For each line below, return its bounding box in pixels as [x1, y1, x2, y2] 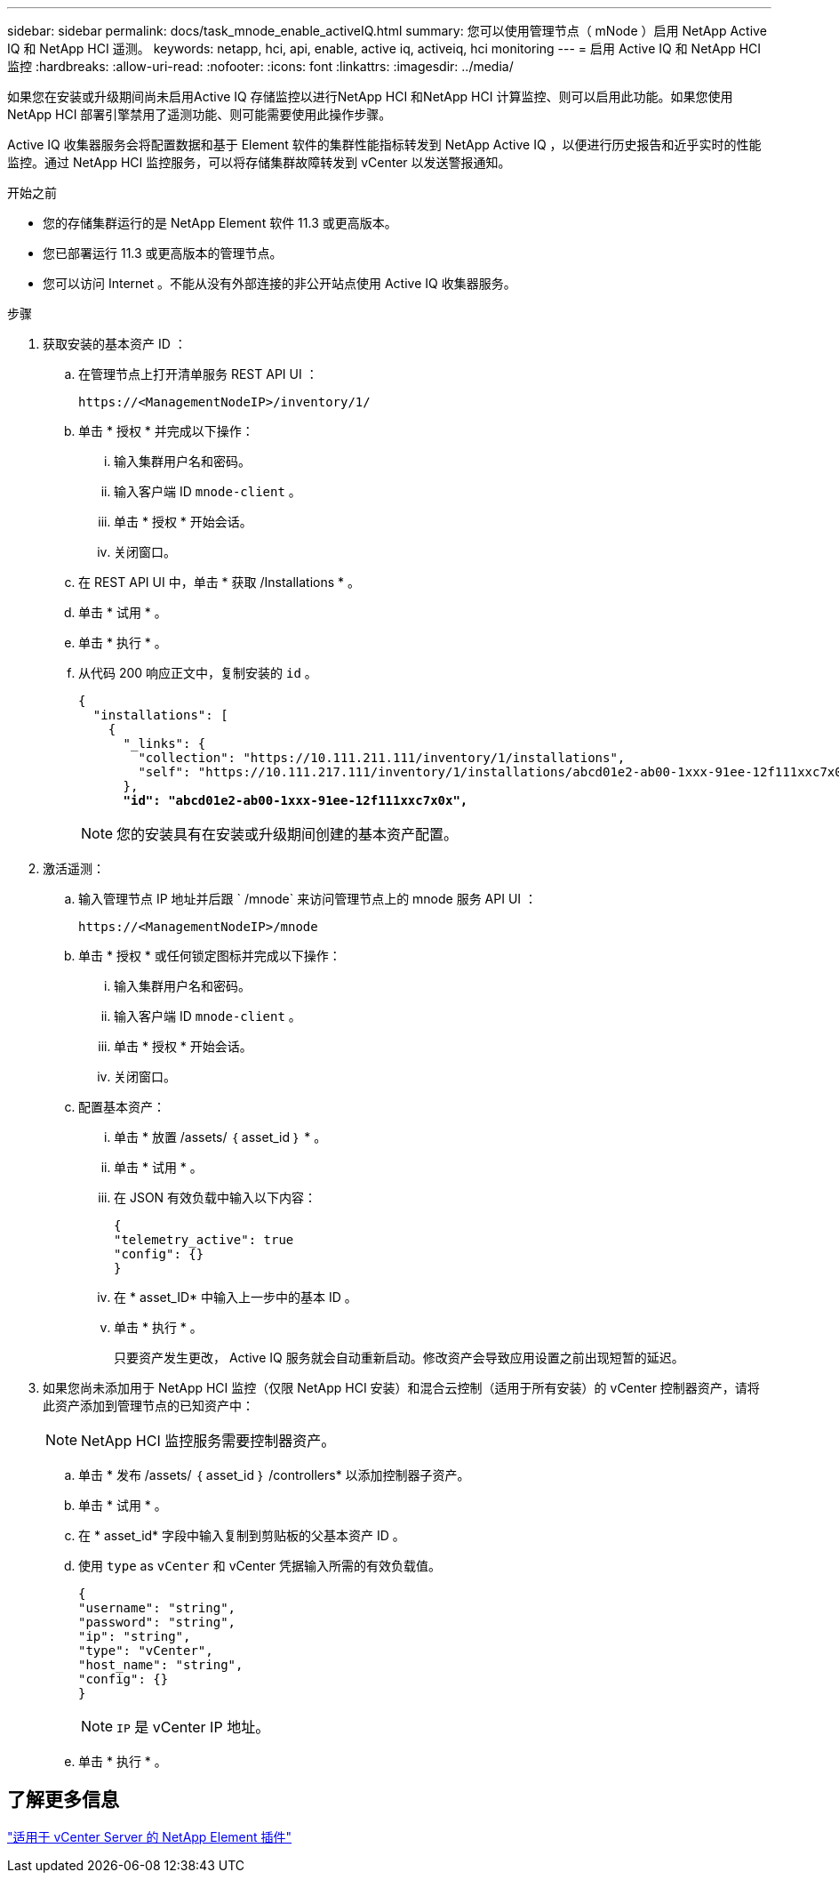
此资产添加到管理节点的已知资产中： [43, 1398, 254, 1413]
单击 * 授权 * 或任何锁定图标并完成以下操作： [78, 948, 341, 963]
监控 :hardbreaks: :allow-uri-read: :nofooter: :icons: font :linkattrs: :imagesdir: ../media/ [7, 59, 514, 74]
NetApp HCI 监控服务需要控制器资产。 [81, 1432, 336, 1450]
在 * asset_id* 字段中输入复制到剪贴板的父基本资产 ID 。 [78, 1528, 405, 1543]
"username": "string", [78, 1601, 236, 1615]
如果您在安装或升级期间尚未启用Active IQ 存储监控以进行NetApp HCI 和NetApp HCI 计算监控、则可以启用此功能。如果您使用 [7, 89, 733, 104]
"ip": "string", [78, 1629, 191, 1643]
